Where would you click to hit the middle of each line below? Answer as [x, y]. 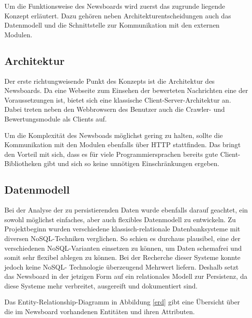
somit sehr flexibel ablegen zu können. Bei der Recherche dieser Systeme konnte [123, 257]
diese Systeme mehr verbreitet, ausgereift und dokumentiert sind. [101, 285]
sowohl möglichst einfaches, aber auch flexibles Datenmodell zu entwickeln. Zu [120, 219]
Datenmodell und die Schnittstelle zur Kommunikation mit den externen [112, 25]
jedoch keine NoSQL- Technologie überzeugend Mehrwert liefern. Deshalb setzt [122, 266]
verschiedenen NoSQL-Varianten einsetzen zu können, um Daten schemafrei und [123, 248]
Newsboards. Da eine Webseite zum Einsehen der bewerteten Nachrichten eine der [126, 90]
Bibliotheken [23, 163]
